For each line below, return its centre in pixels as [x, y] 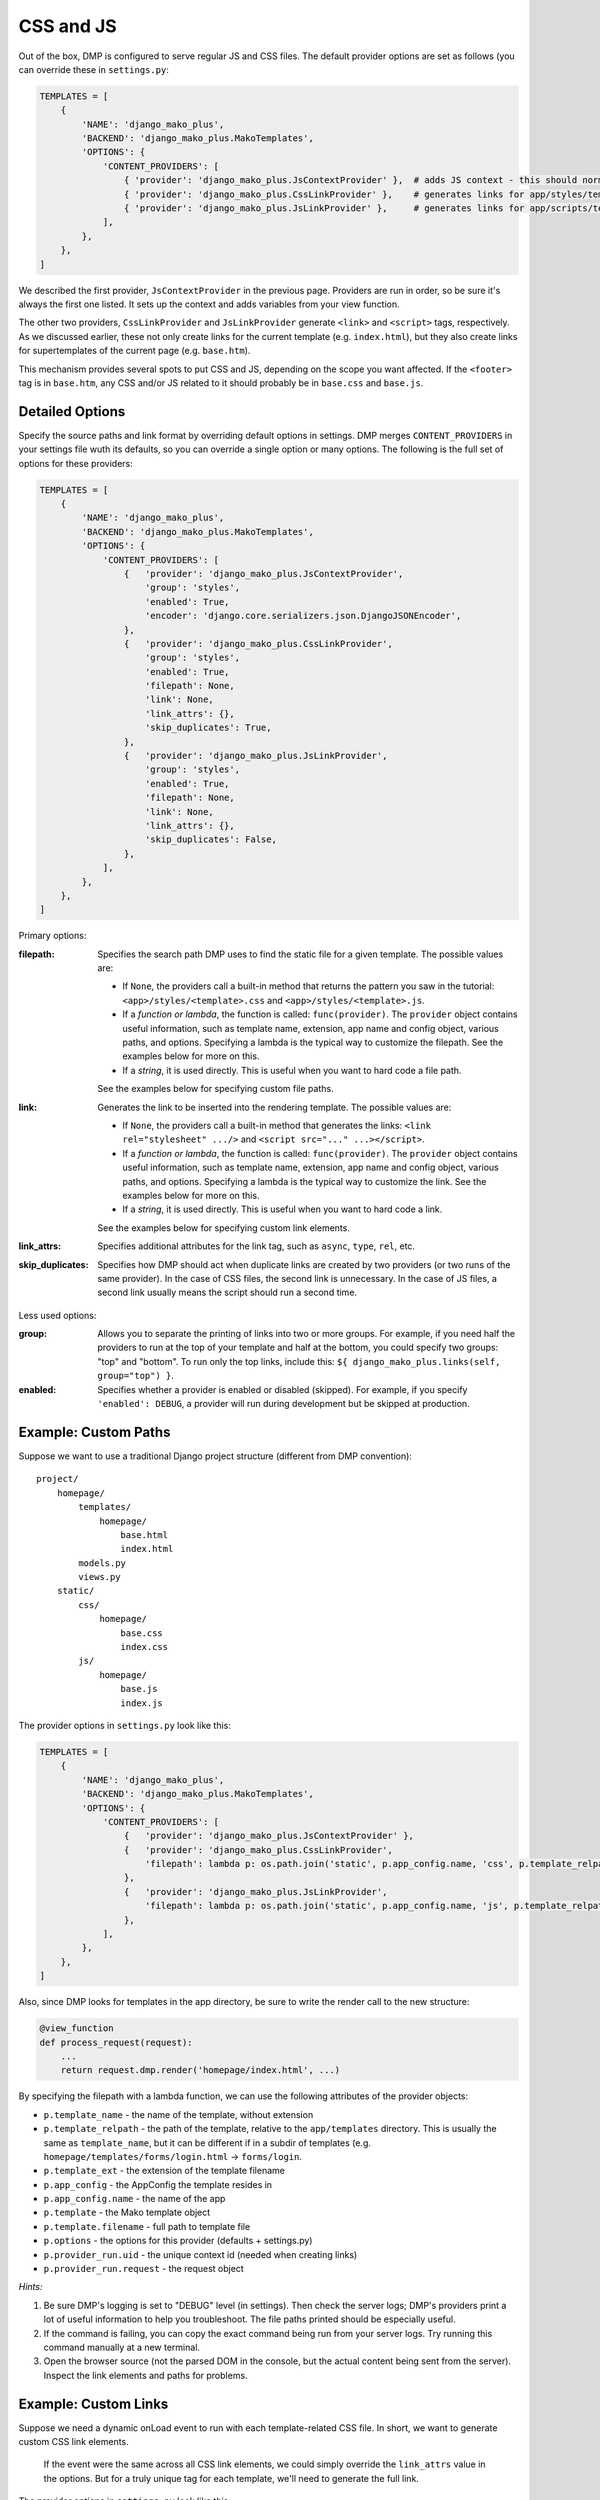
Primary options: [52, 936]
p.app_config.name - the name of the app [134, 2199]
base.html [144, 1534]
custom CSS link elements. [73, 2442]
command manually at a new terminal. [121, 2347]
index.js [142, 1703]
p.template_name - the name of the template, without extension [178, 2114]
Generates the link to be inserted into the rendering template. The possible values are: [274, 1107]
